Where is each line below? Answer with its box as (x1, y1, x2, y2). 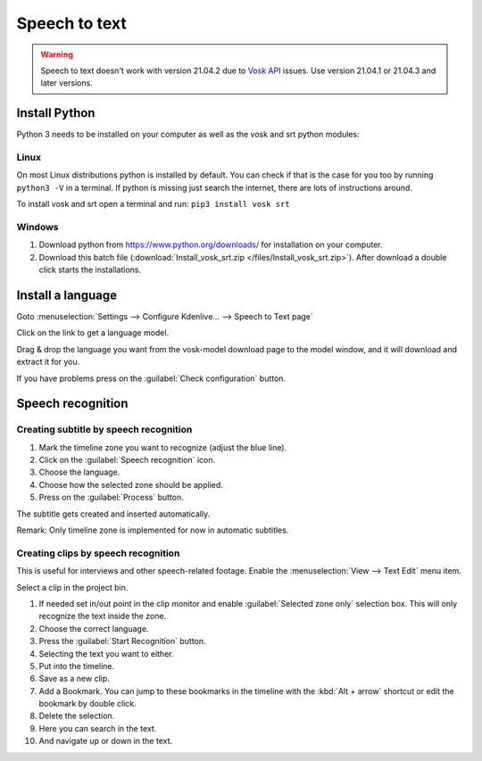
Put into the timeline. (38, 660, 115, 671)
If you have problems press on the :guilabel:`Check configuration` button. (16, 373, 286, 384)
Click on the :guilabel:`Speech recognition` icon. (38, 455, 216, 466)
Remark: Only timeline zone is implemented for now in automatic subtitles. (16, 525, 289, 535)
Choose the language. (38, 467, 120, 477)
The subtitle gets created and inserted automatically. (16, 509, 211, 519)
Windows (16, 220, 59, 233)
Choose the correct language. (38, 623, 149, 633)
